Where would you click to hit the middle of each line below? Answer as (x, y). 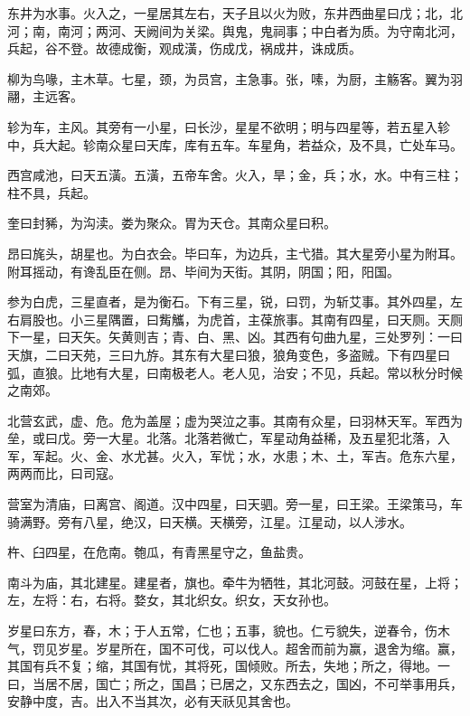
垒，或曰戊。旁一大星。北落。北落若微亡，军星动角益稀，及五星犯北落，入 (229, 438)
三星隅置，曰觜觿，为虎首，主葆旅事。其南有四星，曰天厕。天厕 (273, 319)
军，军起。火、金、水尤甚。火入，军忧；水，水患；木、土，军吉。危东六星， (235, 455)
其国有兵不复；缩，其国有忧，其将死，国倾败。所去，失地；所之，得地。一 (229, 666)
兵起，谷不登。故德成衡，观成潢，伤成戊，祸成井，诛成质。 (184, 48)
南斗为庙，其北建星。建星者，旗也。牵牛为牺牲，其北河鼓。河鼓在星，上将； (235, 582)
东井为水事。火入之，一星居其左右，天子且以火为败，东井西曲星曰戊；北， (229, 13)
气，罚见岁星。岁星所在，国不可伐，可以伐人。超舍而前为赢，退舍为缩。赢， (235, 648)
